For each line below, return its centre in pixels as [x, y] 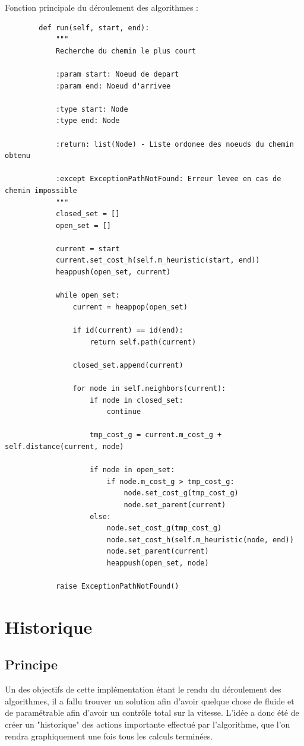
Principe [31, 664]
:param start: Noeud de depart [117, 74]
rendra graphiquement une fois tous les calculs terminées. [109, 736]
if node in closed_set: [137, 400]
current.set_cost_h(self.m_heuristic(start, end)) [158, 260]
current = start [88, 249]
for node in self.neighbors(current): [149, 388]
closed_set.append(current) [128, 365]
